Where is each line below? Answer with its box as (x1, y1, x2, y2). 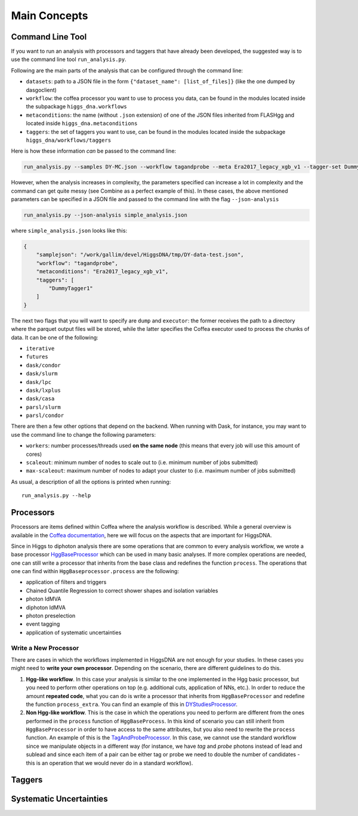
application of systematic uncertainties (26, 629, 122, 636)
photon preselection (26, 612, 76, 619)
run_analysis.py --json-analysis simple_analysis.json (23, 212, 187, 218)
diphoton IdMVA (26, 604, 66, 611)
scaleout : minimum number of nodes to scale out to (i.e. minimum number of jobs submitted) (26, 459, 258, 466)
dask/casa (26, 395, 55, 402)
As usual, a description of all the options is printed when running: (11, 478, 171, 485)
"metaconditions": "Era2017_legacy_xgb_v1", (36, 268, 169, 275)
